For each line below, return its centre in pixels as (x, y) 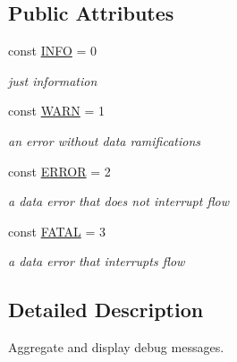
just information (53, 80)
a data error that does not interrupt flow (119, 201)
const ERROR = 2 (59, 171)
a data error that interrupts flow (97, 261)
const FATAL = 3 (57, 231)
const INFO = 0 (53, 51)
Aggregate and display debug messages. (116, 347)
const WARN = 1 (56, 111)
